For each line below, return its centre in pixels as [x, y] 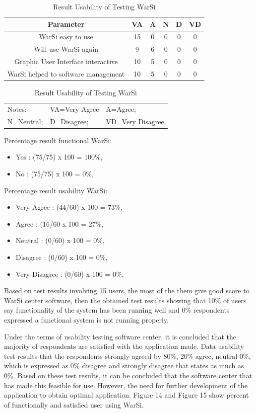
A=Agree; [121, 109]
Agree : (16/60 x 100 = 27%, [60, 223]
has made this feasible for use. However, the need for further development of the [126, 385]
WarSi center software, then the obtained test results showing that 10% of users [125, 300]
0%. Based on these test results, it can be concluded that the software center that [128, 375]
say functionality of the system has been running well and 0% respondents [117, 310]
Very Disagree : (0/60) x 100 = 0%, [70, 274]
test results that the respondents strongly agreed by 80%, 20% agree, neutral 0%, [128, 356]
